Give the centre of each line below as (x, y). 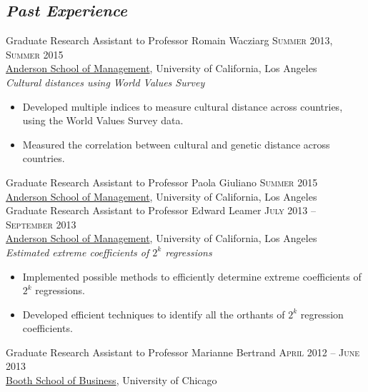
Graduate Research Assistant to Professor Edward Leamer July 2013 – (161, 210)
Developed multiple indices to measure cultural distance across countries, (183, 106)
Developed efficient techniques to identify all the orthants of (154, 314)
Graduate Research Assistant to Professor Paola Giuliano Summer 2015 (162, 182)
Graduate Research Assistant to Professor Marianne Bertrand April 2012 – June (183, 352)
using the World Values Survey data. (103, 120)
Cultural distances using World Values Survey (105, 82)
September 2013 (41, 224)
